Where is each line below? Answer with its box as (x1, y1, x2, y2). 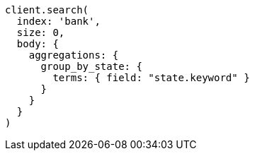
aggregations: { (28, 49, 119, 61)
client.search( (5, 4, 89, 16)
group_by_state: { (40, 61, 142, 72)
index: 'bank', (16, 16, 101, 27)
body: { (16, 38, 59, 49)
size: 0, (16, 27, 65, 38)
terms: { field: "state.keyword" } (52, 72, 250, 83)
